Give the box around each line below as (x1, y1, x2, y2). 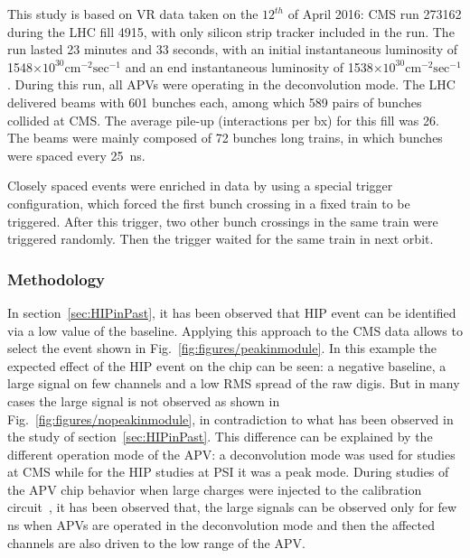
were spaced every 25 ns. (7, 145, 146, 164)
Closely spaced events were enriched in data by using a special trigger (7, 176, 393, 195)
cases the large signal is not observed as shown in (7, 391, 280, 410)
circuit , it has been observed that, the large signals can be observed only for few (7, 498, 457, 516)
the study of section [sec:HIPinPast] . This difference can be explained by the (7, 427, 433, 446)
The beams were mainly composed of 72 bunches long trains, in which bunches (7, 128, 443, 147)
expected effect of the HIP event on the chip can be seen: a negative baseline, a (7, 356, 446, 375)
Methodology (7, 267, 106, 290)
